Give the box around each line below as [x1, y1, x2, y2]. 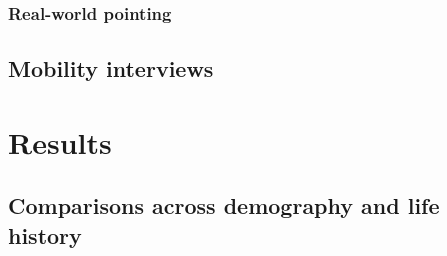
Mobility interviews [8, 53, 214, 84]
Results [8, 121, 112, 162]
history [8, 219, 82, 250]
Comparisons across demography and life [8, 190, 440, 221]
